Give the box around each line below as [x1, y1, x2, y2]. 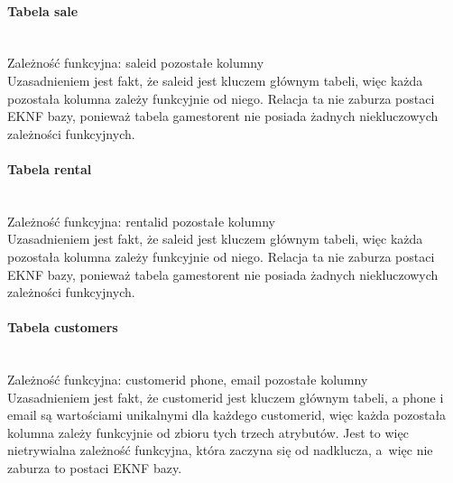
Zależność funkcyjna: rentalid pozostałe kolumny [7, 211, 275, 230]
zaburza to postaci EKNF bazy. [7, 459, 182, 478]
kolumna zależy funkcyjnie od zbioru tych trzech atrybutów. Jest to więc [7, 423, 409, 441]
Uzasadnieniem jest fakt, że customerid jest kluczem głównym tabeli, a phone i [7, 387, 444, 406]
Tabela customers [7, 318, 118, 337]
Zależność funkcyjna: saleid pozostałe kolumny [7, 53, 264, 72]
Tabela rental [7, 159, 92, 178]
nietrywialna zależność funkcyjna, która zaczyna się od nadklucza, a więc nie [7, 441, 433, 460]
